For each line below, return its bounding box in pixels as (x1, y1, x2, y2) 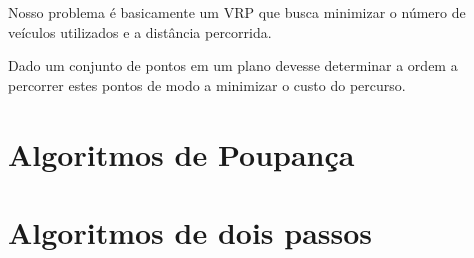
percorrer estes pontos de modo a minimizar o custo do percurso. (8, 74, 406, 95)
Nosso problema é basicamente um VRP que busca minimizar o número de (8, 2, 466, 22)
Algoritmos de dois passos (8, 211, 373, 252)
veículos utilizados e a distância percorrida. (8, 21, 272, 42)
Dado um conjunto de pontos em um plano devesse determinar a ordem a (8, 55, 458, 76)
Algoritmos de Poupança (8, 133, 355, 174)
